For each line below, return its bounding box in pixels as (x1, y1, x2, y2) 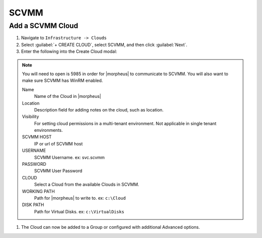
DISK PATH (22, 202, 45, 208)
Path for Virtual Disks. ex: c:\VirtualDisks (34, 208, 125, 214)
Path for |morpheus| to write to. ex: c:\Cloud (34, 195, 126, 201)
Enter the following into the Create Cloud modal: (21, 48, 117, 54)
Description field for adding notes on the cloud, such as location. (34, 107, 164, 112)
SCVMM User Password (34, 168, 82, 174)
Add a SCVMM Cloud (9, 21, 79, 30)
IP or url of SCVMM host (34, 141, 83, 146)
